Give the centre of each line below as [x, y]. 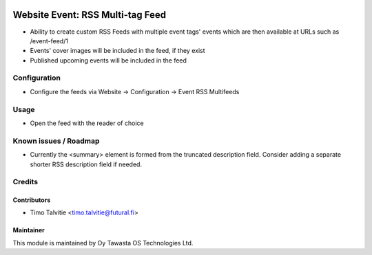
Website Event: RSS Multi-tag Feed [90, 15]
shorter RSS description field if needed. [86, 164]
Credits [25, 182]
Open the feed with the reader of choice [87, 123]
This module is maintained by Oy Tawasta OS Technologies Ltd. [103, 243]
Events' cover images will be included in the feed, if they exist [118, 51]
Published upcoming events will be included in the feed [108, 60]
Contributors [32, 200]
